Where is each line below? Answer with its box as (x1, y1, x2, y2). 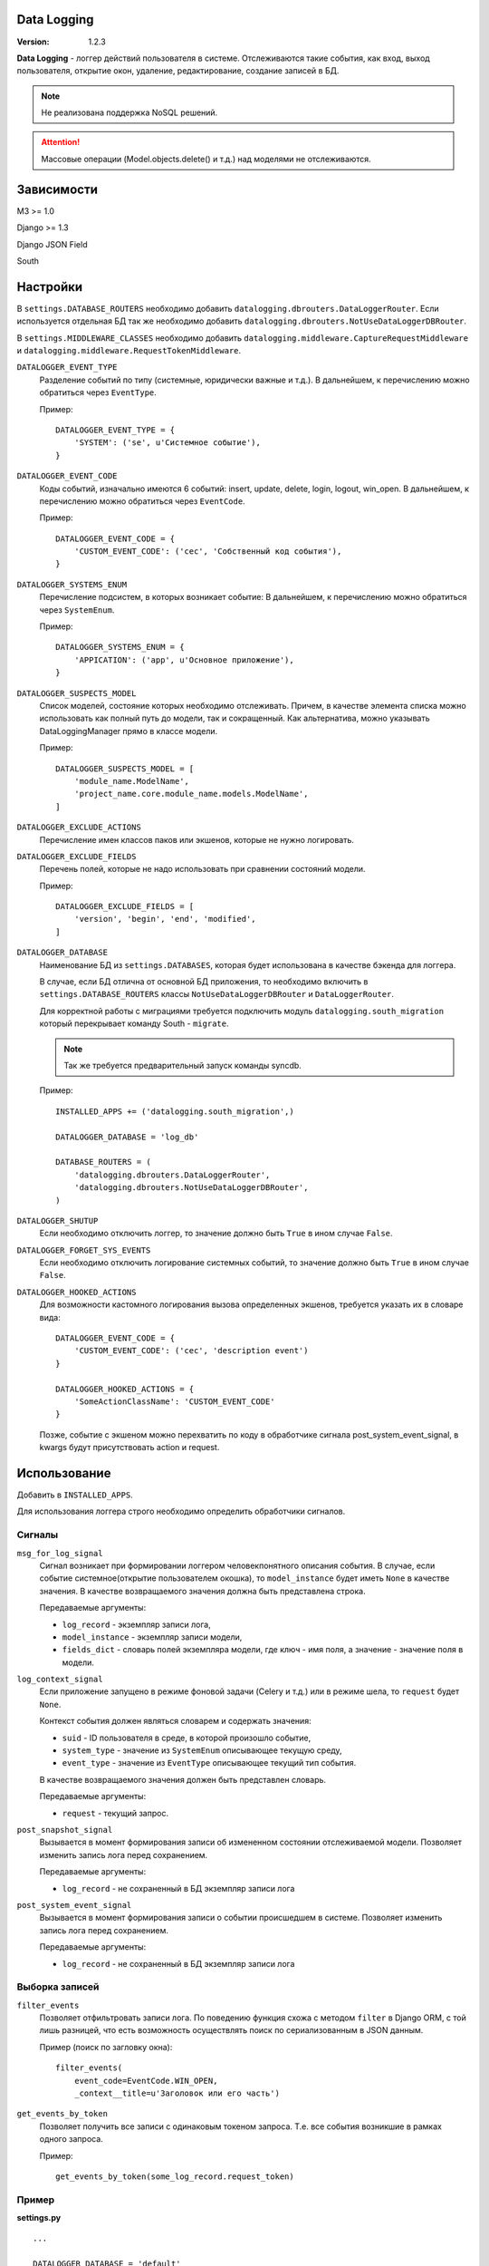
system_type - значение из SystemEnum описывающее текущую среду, (62, 1745, 343, 1756)
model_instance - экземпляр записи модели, (62, 1632, 243, 1642)
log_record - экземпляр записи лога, (62, 1619, 212, 1630)
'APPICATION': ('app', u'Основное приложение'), (73, 654, 294, 665)
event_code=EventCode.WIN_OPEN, (73, 2076, 218, 2086)
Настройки (16, 279, 83, 295)
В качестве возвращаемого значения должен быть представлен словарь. (39, 1774, 326, 1785)
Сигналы (16, 1528, 59, 1541)
